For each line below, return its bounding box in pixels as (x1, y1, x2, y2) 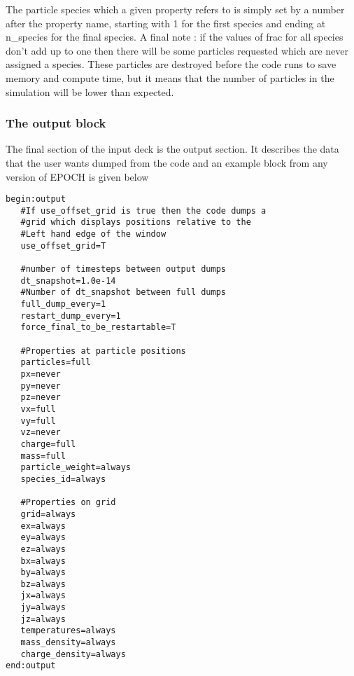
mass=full (20, 450, 66, 461)
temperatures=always (20, 626, 116, 636)
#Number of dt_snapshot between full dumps (20, 287, 226, 298)
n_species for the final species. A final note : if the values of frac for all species (6, 29, 344, 44)
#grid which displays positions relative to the (20, 217, 251, 228)
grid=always (20, 509, 76, 519)
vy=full (20, 415, 56, 426)
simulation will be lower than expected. (6, 84, 174, 99)
